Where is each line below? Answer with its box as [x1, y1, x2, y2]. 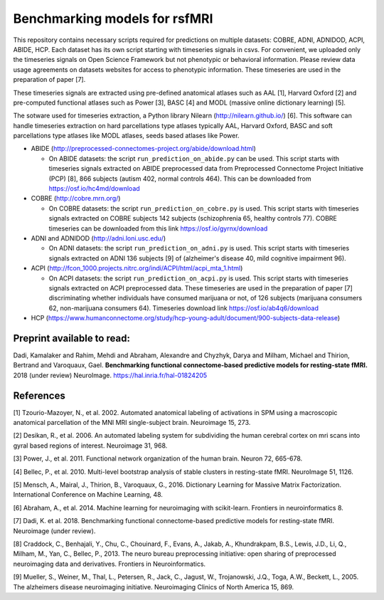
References [13, 389, 65, 401]
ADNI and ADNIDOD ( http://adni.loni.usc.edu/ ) [31, 233, 166, 242]
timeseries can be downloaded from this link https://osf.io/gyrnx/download [48, 224, 268, 233]
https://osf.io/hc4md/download [48, 184, 140, 193]
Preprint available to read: [13, 332, 131, 344]
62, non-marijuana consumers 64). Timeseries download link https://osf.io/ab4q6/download [48, 303, 319, 312]
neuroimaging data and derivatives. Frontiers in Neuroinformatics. [13, 559, 206, 568]
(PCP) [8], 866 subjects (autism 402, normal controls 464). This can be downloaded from [48, 174, 311, 183]
